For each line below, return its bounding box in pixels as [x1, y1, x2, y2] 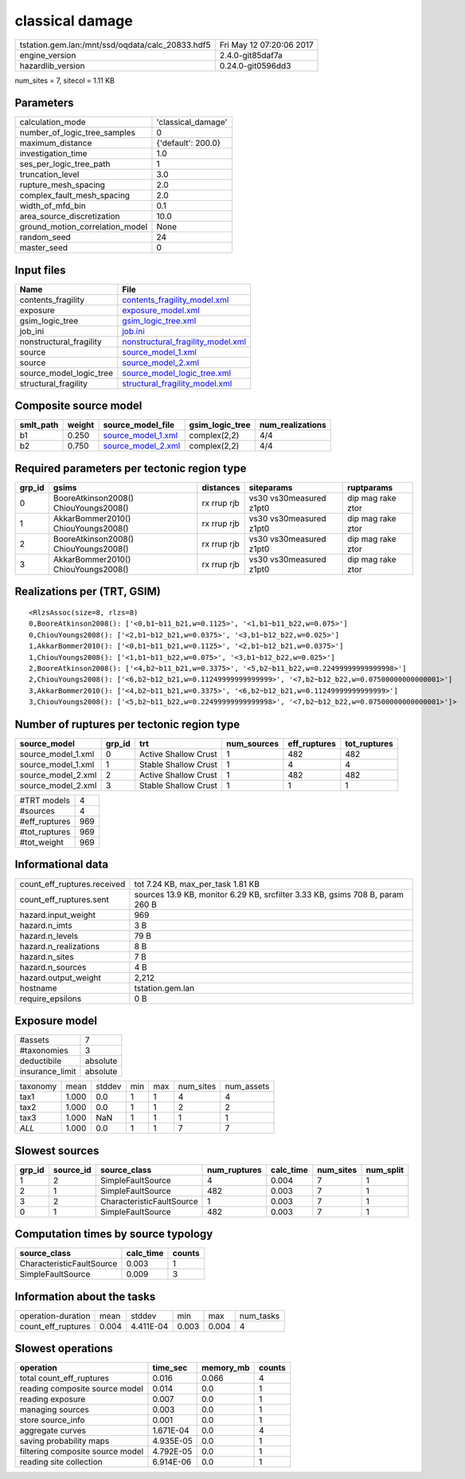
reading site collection [19, 1457, 103, 1468]
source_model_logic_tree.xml [122, 367, 231, 379]
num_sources [226, 738, 279, 749]
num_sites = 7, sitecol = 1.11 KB [14, 76, 115, 85]
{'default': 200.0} [156, 138, 221, 149]
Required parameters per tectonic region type [14, 461, 247, 475]
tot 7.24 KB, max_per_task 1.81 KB [134, 878, 260, 889]
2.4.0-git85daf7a [219, 49, 283, 61]
